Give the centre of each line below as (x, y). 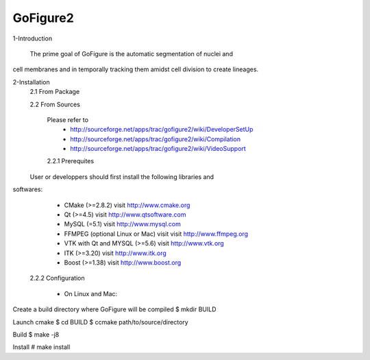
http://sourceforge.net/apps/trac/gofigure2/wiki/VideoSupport (158, 149)
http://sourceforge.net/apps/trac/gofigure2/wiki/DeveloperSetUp (162, 130)
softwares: (28, 189)
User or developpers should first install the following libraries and (122, 177)
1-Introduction (33, 38)
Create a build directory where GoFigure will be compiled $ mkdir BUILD (114, 309)
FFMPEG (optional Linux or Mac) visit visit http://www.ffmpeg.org (156, 234)
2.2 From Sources (55, 104)
